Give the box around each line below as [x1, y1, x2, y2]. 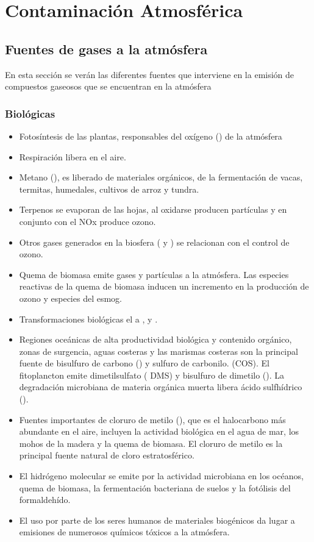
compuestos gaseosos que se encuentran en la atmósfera [5, 80, 212, 93]
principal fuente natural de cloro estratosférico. [19, 449, 194, 462]
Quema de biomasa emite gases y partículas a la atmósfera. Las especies [19, 268, 289, 280]
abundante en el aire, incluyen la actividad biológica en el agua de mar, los [19, 425, 299, 438]
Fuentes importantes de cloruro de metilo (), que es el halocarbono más [19, 413, 286, 426]
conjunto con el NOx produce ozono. [19, 215, 156, 227]
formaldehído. [19, 493, 71, 506]
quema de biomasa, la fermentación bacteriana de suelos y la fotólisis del [19, 481, 291, 494]
